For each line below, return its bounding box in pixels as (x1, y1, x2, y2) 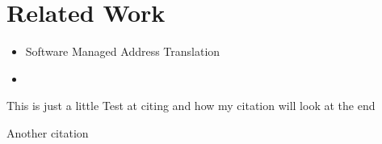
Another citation (6, 124, 89, 141)
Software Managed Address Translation (25, 43, 220, 60)
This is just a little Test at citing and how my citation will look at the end (6, 97, 376, 114)
